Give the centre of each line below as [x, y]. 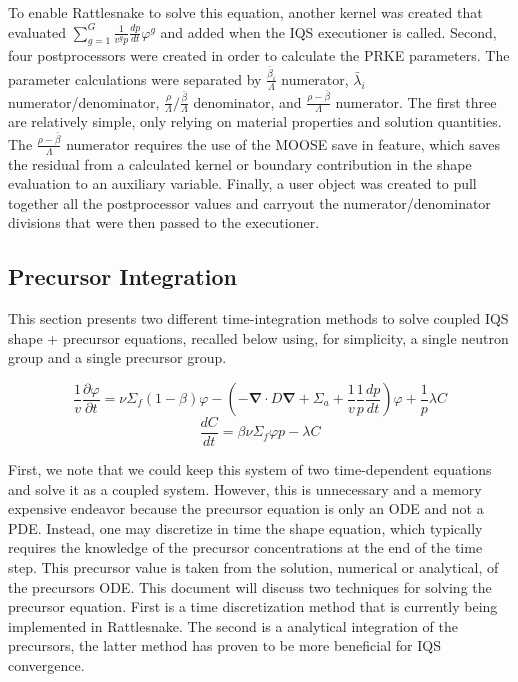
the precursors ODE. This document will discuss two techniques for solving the [250, 586]
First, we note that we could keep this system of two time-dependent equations [250, 469]
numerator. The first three [416, 101]
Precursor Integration [122, 276]
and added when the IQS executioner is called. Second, [328, 31]
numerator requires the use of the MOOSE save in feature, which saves [283, 143]
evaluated [37, 31]
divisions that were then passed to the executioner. [164, 222]
